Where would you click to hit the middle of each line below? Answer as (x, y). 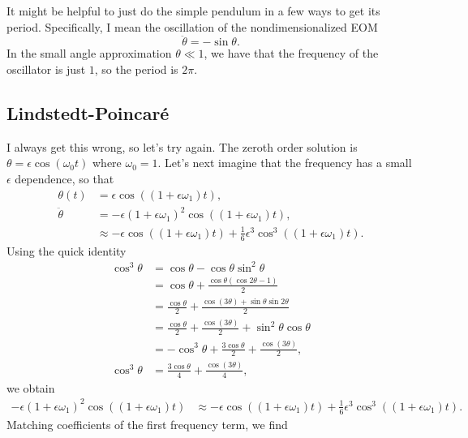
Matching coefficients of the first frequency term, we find (147, 424)
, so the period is (136, 69)
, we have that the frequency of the (291, 53)
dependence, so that (64, 178)
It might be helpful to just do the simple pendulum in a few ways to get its (193, 11)
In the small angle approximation (89, 53)
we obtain (31, 387)
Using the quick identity (67, 250)
